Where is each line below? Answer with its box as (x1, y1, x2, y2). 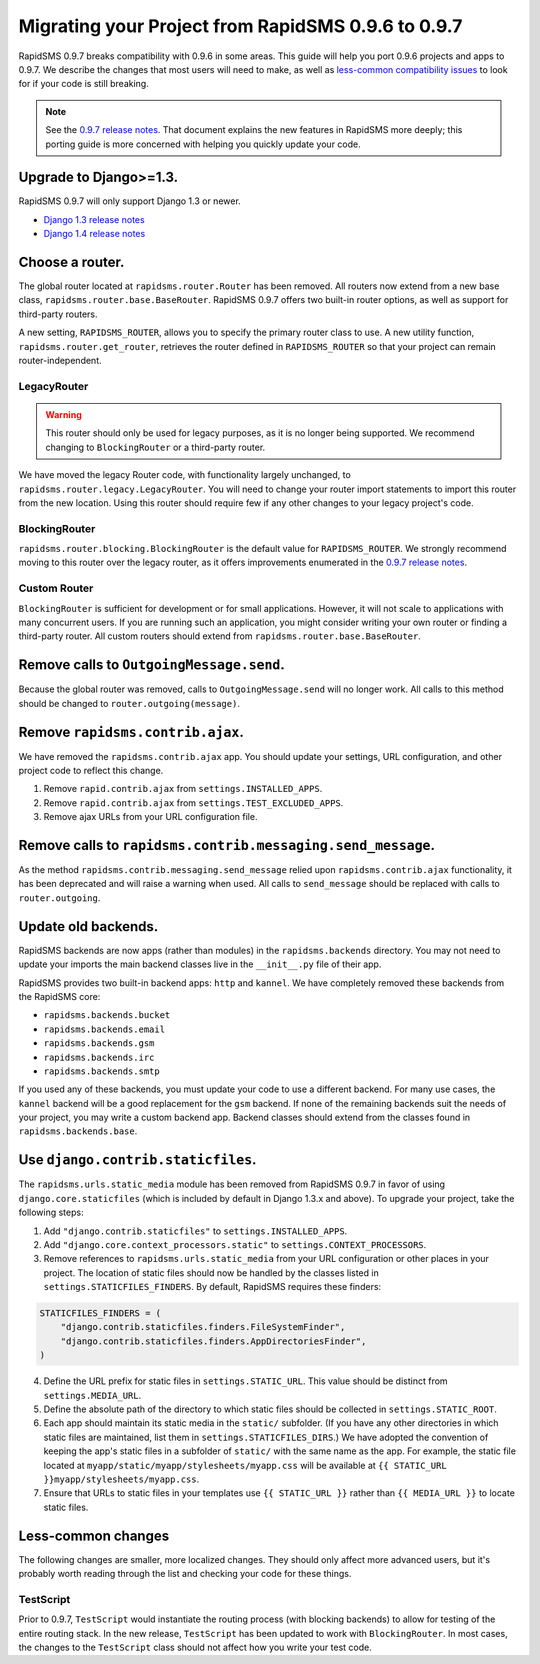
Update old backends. (18, 918, 159, 935)
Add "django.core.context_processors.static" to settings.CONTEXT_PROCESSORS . (43, 1238, 427, 1250)
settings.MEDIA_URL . (43, 1389, 142, 1401)
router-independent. (18, 355, 102, 367)
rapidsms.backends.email (43, 1023, 165, 1035)
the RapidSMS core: (18, 990, 101, 1002)
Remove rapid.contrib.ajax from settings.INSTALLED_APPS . (43, 783, 323, 795)
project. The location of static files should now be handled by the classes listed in (43, 1266, 379, 1279)
